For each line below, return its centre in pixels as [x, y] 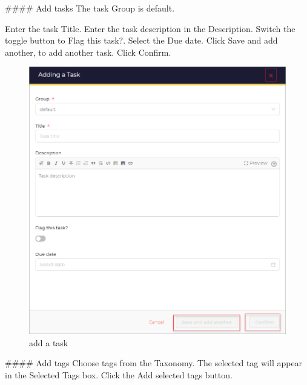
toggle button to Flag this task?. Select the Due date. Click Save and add [141, 40]
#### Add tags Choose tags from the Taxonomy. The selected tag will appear [154, 363]
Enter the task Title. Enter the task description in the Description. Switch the [150, 28]
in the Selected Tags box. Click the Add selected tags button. [119, 374]
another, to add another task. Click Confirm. [88, 52]
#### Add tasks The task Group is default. [90, 8]
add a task [49, 342]
